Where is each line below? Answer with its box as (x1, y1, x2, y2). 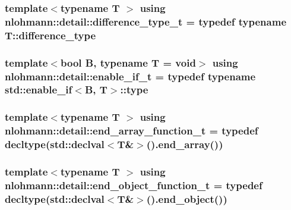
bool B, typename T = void (60, 55, 196, 70)
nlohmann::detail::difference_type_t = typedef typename (5, 14, 287, 29)
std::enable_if (5, 82, 72, 97)
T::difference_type (5, 27, 96, 42)
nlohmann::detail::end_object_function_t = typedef (5, 177, 262, 192)
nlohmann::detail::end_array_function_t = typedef (5, 123, 258, 138)
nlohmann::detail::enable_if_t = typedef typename (5, 68, 256, 83)
